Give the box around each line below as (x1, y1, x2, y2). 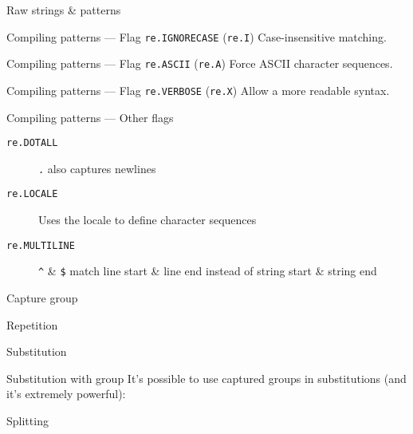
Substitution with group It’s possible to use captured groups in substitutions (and (6, 369, 407, 386)
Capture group (6, 290, 78, 306)
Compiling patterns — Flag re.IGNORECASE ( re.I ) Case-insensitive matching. (6, 28, 387, 45)
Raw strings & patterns (6, 2, 121, 18)
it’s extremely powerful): (6, 385, 126, 402)
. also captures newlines (38, 160, 156, 176)
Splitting (6, 412, 49, 428)
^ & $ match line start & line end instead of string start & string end (38, 262, 377, 279)
